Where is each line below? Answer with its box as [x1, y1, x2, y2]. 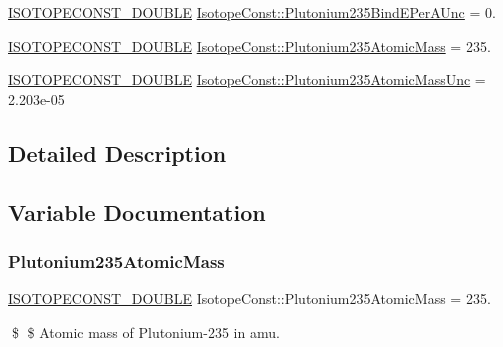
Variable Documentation [8, 196, 266, 227]
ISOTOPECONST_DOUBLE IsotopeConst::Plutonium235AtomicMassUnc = [8, 69, 486, 90]
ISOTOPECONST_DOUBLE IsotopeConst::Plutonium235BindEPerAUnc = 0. [8, 2, 496, 22]
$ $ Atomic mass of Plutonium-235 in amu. [11, 321, 280, 342]
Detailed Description [8, 137, 227, 168]
